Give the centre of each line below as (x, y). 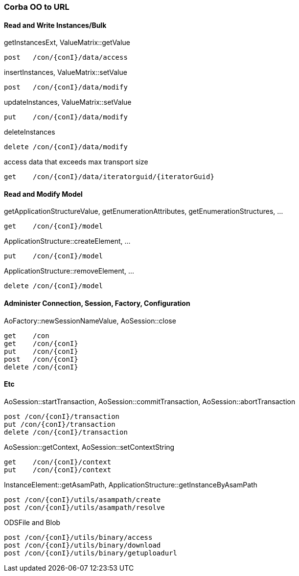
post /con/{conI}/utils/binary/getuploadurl (91, 553)
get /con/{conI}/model (54, 226)
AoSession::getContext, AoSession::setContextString (89, 447)
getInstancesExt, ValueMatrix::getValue (67, 43)
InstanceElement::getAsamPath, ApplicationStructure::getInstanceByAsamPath (131, 484)
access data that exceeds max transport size (76, 162)
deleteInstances (30, 132)
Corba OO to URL (37, 7)
